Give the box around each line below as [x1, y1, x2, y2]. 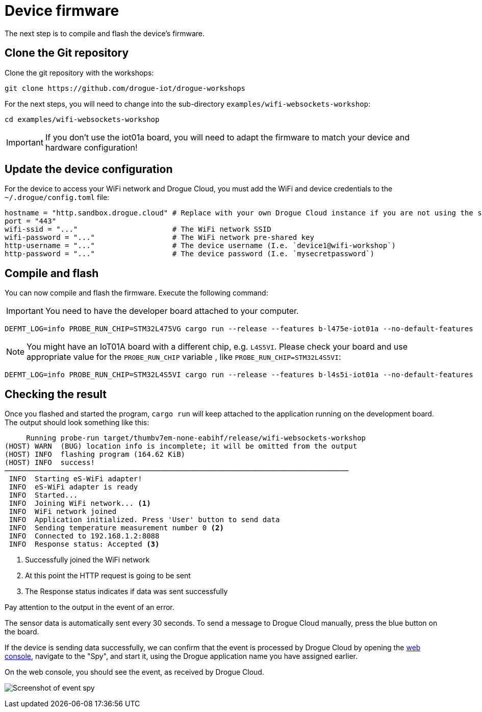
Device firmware [5, 2, 119, 19]
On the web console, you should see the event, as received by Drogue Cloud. [5, 668, 264, 677]
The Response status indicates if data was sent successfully [25, 587, 228, 596]
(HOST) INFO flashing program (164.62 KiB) [5, 450, 186, 459]
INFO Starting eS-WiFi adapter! [9, 475, 142, 483]
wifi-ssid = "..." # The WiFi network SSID [5, 225, 271, 234]
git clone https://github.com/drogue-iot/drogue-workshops [5, 84, 246, 92]
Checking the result [5, 387, 107, 401]
